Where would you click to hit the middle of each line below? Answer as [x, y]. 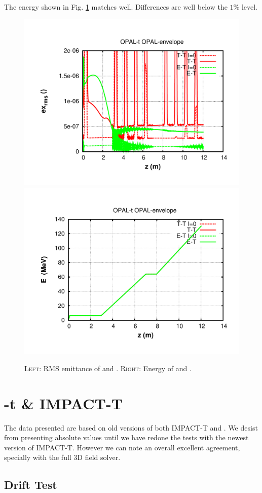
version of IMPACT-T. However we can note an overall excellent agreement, [122, 447]
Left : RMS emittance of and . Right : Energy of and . [108, 368]
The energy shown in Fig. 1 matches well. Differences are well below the [116, 7]
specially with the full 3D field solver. [62, 457]
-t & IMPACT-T [64, 403]
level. [249, 7]
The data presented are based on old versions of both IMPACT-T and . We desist [131, 427]
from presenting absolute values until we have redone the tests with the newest [126, 437]
